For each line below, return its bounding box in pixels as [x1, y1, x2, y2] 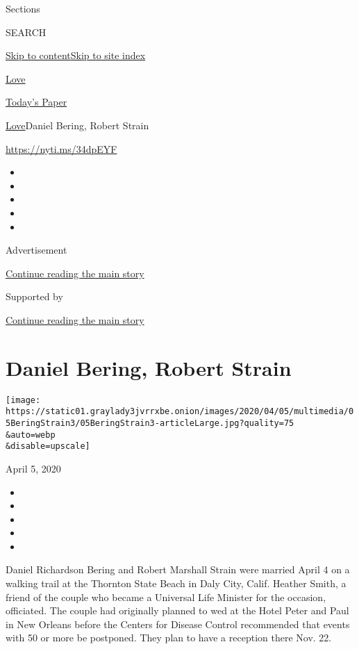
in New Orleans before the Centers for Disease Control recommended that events [6, 616, 350, 631]
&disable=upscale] [6, 441, 90, 452]
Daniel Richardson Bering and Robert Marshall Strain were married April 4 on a [6, 562, 350, 577]
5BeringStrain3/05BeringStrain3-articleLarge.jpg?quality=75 [6, 418, 294, 428]
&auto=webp [6, 429, 56, 440]
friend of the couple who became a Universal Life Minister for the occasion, [6, 589, 326, 604]
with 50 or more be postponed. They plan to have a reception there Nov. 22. [6, 630, 332, 645]
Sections [6, 1, 40, 15]
